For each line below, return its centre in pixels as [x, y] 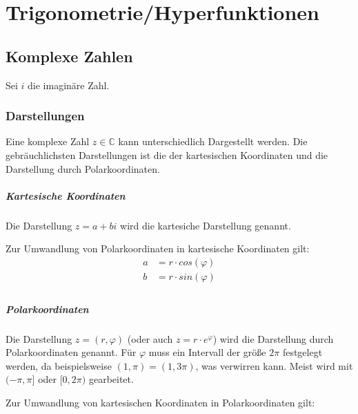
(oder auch [150, 338]
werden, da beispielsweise [59, 365]
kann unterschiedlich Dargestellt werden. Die [213, 141]
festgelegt [302, 352]
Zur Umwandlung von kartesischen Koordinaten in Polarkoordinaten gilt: [160, 402]
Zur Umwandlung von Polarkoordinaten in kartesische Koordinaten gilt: [158, 248]
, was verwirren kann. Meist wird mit [274, 365]
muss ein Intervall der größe [207, 352]
